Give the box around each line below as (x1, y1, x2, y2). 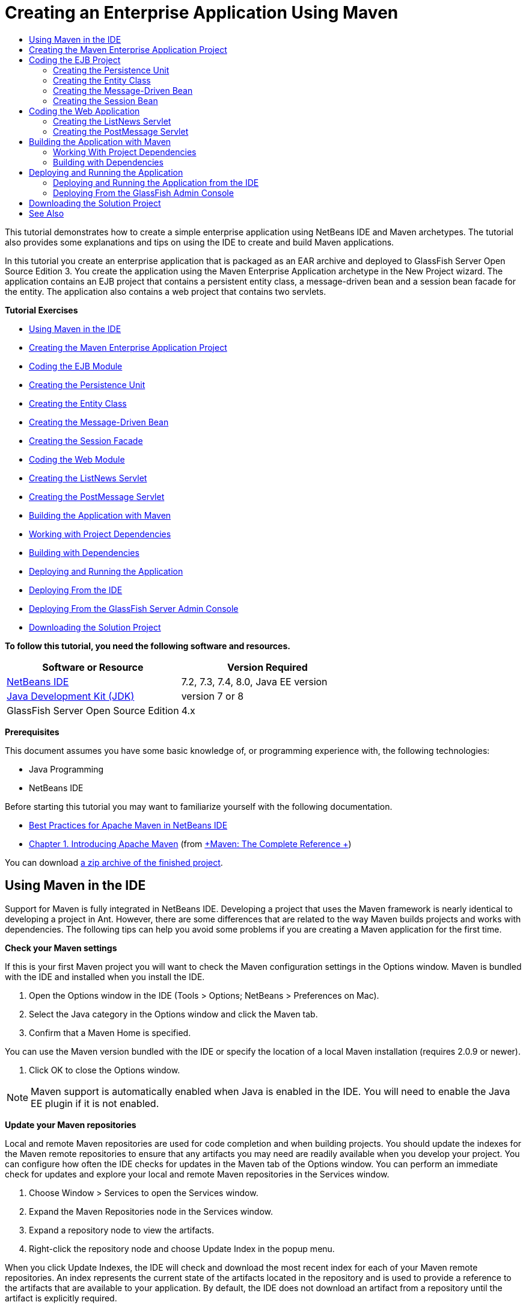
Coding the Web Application (29, 105, 140, 116)
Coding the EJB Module (29, 360, 123, 371)
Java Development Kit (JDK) (7, 689, 135, 702)
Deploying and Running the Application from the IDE (53, 177, 259, 188)
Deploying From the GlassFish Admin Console (53, 187, 234, 198)
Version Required (227, 661, 308, 673)
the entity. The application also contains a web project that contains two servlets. (5, 286, 326, 297)
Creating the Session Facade (29, 435, 143, 446)
